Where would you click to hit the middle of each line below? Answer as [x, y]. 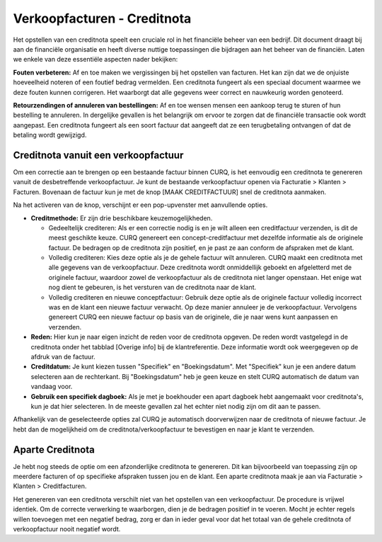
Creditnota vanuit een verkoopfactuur [98, 155]
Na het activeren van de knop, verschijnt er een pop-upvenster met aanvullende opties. [140, 205]
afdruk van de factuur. [63, 357]
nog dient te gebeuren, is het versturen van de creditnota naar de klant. [152, 288]
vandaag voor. [52, 387]
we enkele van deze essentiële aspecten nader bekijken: [95, 60]
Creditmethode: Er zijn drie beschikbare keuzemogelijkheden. [122, 218]
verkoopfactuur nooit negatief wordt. [67, 529]
